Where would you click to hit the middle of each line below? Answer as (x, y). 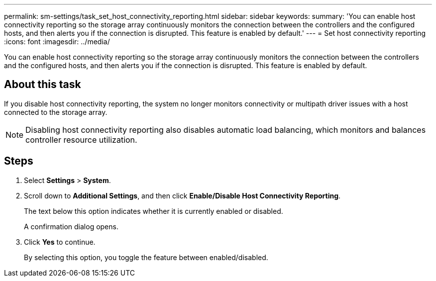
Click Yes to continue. (60, 242)
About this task (43, 85)
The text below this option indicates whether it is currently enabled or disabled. (154, 211)
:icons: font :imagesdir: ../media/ (57, 42)
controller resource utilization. (81, 140)
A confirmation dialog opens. (71, 226)
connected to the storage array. (56, 112)
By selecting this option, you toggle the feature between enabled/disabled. (146, 257)
